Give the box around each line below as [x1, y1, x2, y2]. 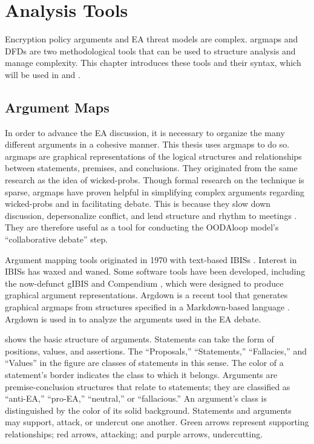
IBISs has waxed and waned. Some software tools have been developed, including [5, 265, 306, 278]
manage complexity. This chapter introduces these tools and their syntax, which [5, 56, 301, 69]
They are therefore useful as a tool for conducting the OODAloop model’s [5, 221, 279, 233]
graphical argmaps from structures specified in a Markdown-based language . [5, 301, 290, 313]
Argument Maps [5, 97, 110, 116]
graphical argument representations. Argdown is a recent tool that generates [5, 289, 288, 301]
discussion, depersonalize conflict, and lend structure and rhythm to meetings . [5, 209, 297, 221]
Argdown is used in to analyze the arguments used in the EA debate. [5, 312, 261, 325]
